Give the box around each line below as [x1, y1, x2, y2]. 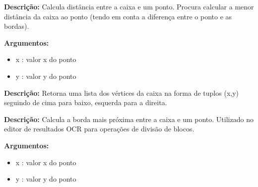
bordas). [4, 21, 29, 31]
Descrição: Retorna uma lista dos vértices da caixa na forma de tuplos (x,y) [4, 87, 239, 98]
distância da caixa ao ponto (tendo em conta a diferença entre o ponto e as [4, 11, 232, 21]
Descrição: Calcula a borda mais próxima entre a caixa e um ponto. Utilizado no [4, 114, 254, 124]
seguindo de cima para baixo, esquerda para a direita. [4, 97, 167, 108]
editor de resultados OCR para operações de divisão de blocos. [4, 124, 194, 134]
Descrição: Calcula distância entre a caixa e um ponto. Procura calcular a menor [4, 1, 254, 11]
